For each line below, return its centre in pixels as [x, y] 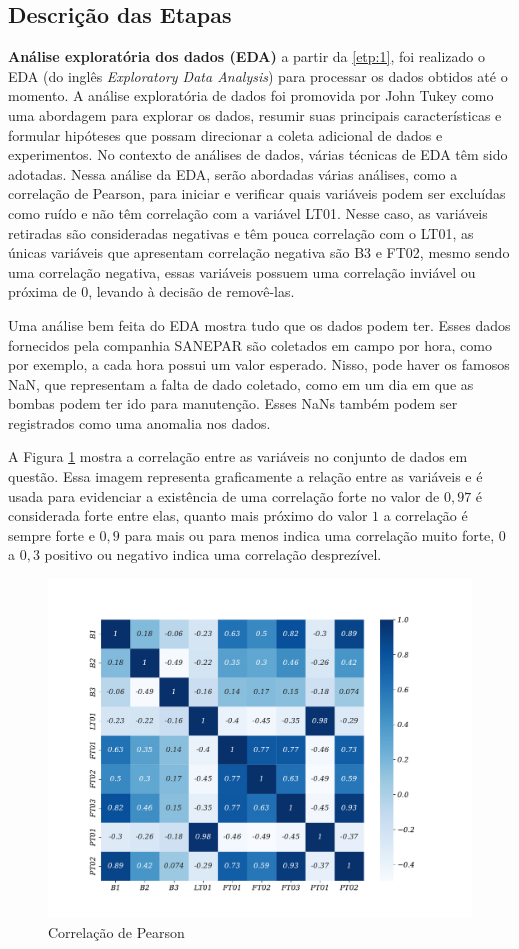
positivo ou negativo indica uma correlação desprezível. [213, 554]
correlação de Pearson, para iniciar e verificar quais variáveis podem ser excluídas [257, 193]
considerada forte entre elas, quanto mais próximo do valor [188, 515]
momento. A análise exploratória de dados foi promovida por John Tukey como [251, 95]
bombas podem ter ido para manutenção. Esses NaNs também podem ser [233, 403]
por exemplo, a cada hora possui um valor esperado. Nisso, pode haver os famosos [259, 364]
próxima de [42, 291]
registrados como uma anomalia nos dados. [139, 422]
